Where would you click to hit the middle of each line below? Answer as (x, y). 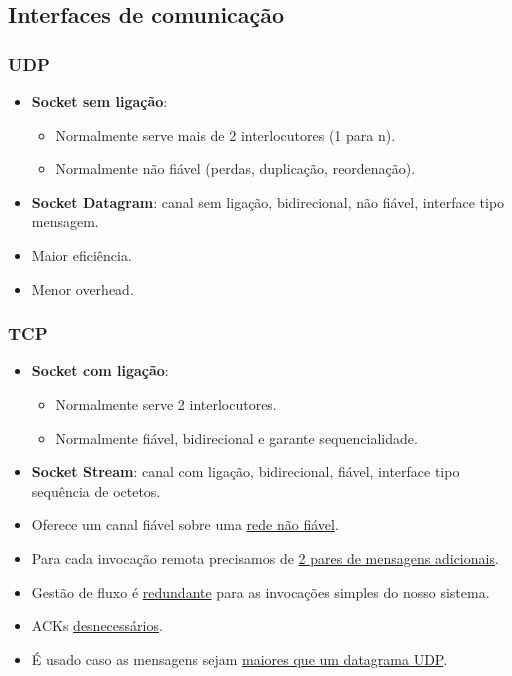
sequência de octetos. (96, 490)
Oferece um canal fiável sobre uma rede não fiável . (185, 524)
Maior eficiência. (81, 254)
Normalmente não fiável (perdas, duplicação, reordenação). (235, 168)
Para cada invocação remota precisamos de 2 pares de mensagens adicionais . (265, 557)
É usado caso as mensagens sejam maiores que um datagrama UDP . (239, 658)
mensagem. (65, 221)
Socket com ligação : (100, 370)
